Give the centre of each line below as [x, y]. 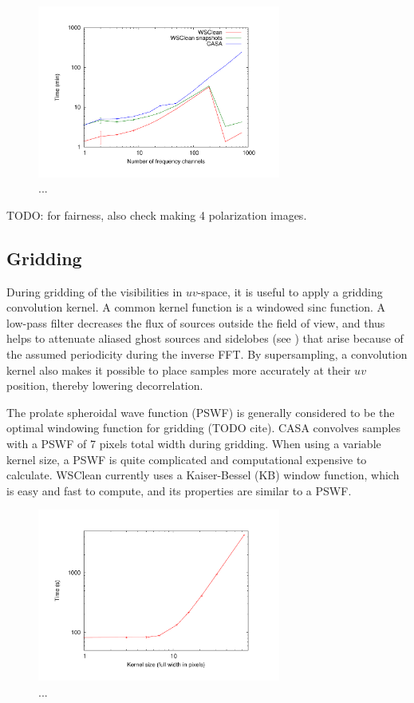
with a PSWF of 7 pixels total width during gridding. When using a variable [194, 444]
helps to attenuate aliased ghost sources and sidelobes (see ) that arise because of [205, 338]
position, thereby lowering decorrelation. [105, 385]
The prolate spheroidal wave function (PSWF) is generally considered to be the [201, 412]
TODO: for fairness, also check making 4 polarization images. [157, 214]
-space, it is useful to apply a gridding [290, 291]
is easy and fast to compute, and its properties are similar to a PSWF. [179, 490]
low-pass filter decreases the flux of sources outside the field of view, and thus [196, 322]
